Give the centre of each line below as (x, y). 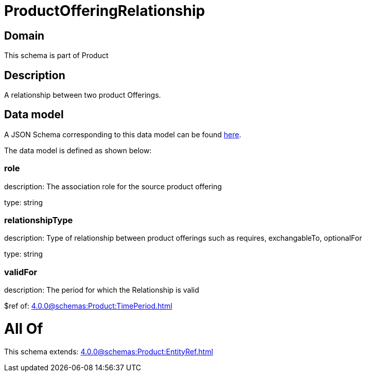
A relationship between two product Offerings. (83, 95)
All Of (24, 328)
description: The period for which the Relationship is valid (102, 290)
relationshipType (39, 220)
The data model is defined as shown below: (78, 150)
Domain (24, 35)
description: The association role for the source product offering (113, 186)
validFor (21, 272)
